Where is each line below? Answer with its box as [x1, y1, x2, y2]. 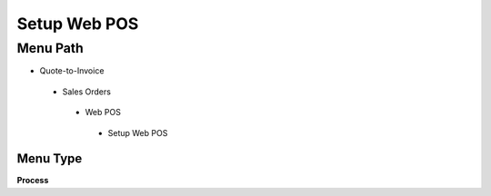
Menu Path [16, 40, 84, 56]
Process [16, 175, 49, 186]
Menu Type [16, 151, 83, 167]
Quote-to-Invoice [39, 65, 105, 76]
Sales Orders [62, 86, 111, 97]
